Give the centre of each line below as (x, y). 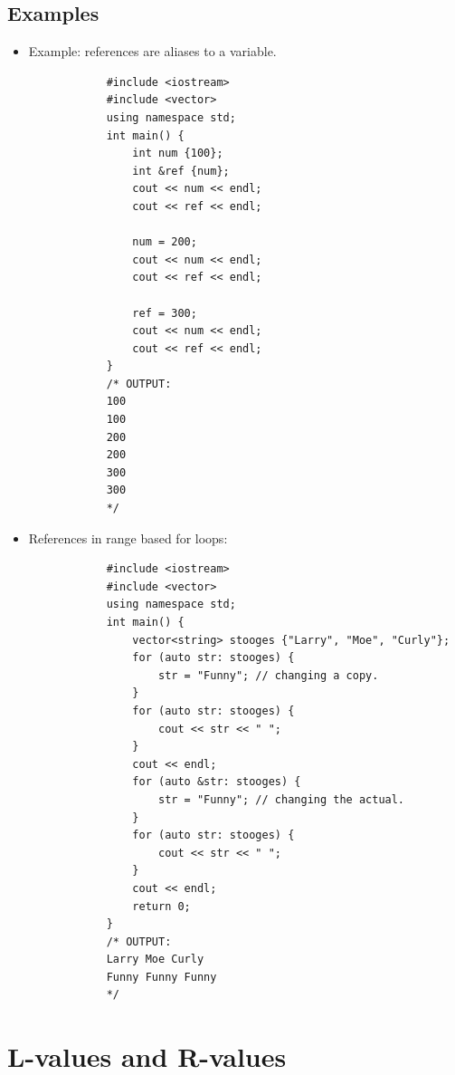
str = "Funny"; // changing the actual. (281, 799)
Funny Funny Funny (161, 977)
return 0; (161, 906)
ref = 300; (165, 313)
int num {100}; (178, 154)
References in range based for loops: (128, 537)
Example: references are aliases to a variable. (152, 51)
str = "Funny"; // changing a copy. (268, 675)
